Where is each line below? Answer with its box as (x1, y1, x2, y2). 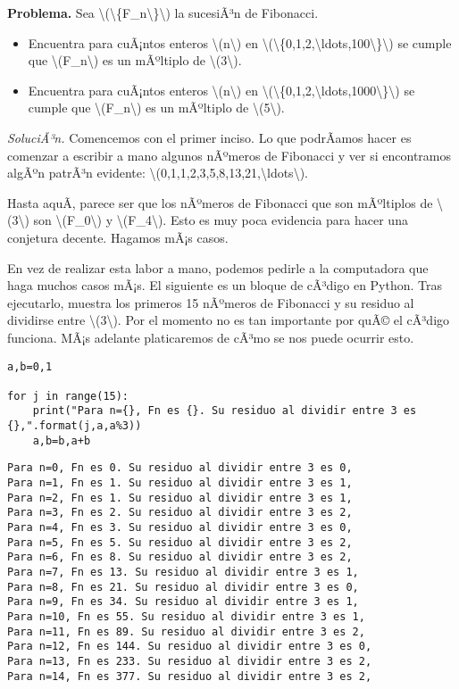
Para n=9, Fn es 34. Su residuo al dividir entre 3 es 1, (7, 595, 359, 609)
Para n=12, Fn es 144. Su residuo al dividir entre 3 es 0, (7, 640, 372, 653)
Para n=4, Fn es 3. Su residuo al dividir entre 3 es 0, (7, 521, 353, 535)
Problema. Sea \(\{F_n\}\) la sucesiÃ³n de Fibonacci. (7, 4, 319, 21)
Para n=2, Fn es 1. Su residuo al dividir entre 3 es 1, (7, 491, 353, 504)
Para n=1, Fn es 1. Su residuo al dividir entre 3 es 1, (7, 477, 353, 490)
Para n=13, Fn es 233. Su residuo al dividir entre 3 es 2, (7, 654, 372, 668)
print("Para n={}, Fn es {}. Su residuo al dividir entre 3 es (32, 404, 417, 418)
